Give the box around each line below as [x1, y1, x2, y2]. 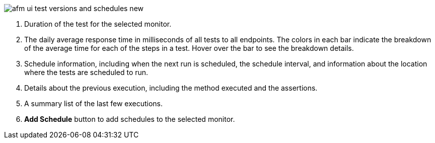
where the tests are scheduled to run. [24, 68, 149, 77]
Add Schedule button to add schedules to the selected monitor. [24, 115, 235, 123]
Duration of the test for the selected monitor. [24, 20, 172, 28]
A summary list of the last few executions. [24, 99, 163, 108]
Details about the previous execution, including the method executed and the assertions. [24, 84, 318, 92]
